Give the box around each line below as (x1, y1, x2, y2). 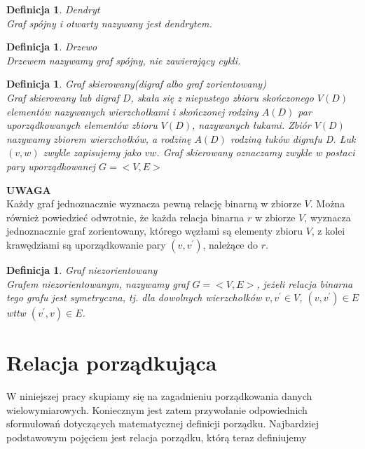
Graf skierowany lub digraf (6, 90, 119, 104)
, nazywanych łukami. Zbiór (192, 118, 311, 132)
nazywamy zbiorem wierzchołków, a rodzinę (6, 131, 191, 146)
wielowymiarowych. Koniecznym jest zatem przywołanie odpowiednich (6, 402, 308, 417)
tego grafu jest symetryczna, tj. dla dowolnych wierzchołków (6, 290, 262, 305)
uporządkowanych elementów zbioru (6, 118, 158, 132)
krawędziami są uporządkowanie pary (6, 237, 166, 251)
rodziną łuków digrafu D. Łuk (230, 131, 356, 146)
